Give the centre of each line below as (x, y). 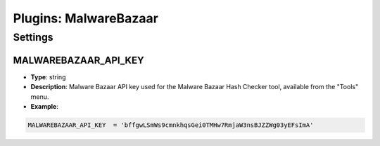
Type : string (48, 77)
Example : (45, 106)
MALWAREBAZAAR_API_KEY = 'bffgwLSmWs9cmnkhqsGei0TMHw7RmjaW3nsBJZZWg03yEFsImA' (171, 125)
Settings (33, 37)
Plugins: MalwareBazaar (85, 18)
